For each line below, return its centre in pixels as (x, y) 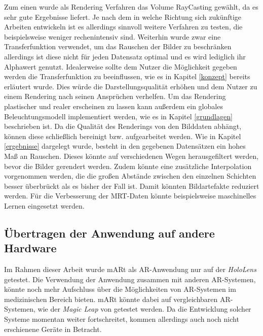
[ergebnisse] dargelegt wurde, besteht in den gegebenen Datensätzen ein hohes (125, 146)
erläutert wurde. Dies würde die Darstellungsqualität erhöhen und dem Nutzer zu (131, 86)
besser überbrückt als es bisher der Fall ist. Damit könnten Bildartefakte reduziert (132, 186)
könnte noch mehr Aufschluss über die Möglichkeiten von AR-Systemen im (120, 289)
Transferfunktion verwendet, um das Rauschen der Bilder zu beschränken (118, 46)
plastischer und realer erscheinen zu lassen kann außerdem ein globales (114, 106)
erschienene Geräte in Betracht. (53, 329)
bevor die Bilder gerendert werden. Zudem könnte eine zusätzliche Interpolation (128, 166)
